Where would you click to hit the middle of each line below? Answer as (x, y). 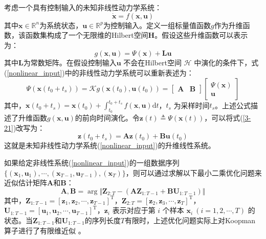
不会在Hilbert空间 (152, 63)
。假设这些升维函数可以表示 (201, 35)
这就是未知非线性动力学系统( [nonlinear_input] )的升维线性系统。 (110, 145)
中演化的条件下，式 (226, 63)
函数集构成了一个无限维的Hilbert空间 (87, 35)
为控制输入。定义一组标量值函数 (157, 25)
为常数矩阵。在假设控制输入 (70, 63)
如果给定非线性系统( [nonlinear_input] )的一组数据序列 (92, 163)
